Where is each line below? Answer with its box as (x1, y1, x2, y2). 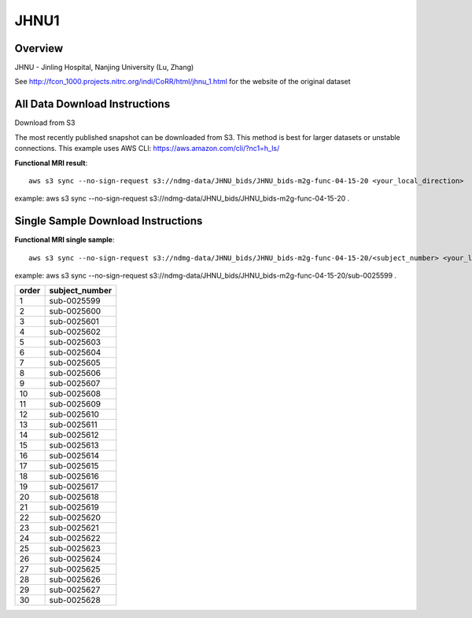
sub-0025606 (49, 368, 101, 379)
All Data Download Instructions (14, 97, 171, 111)
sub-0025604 (49, 347, 101, 358)
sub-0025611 (49, 419, 98, 430)
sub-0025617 (49, 481, 99, 492)
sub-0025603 (49, 337, 101, 348)
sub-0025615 (49, 461, 99, 472)
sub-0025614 (49, 451, 100, 462)
